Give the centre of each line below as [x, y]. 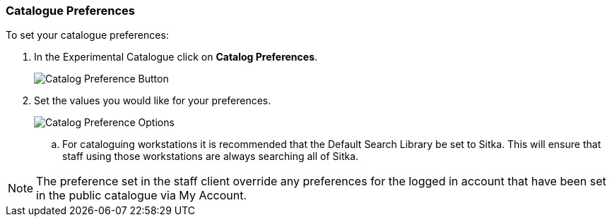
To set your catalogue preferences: [87, 35]
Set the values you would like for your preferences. [153, 101]
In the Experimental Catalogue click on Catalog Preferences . [176, 57]
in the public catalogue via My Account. [142, 196]
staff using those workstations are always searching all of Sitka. [211, 156]
